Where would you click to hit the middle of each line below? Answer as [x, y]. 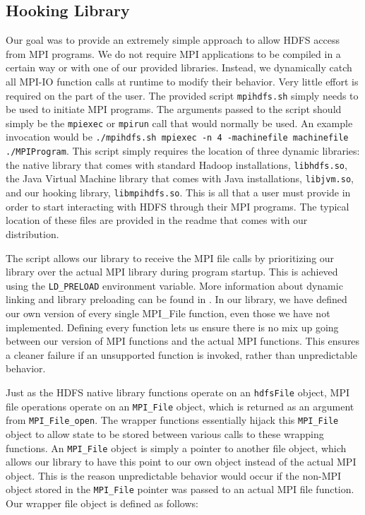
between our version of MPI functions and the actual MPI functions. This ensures [183, 341]
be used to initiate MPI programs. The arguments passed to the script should [174, 109]
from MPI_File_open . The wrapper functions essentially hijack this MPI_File [172, 420]
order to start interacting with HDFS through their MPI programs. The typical [178, 206]
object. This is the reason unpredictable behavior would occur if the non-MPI [174, 475]
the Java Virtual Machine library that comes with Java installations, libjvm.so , [180, 178]
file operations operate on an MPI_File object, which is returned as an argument [180, 406]
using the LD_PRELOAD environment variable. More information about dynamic [174, 285]
